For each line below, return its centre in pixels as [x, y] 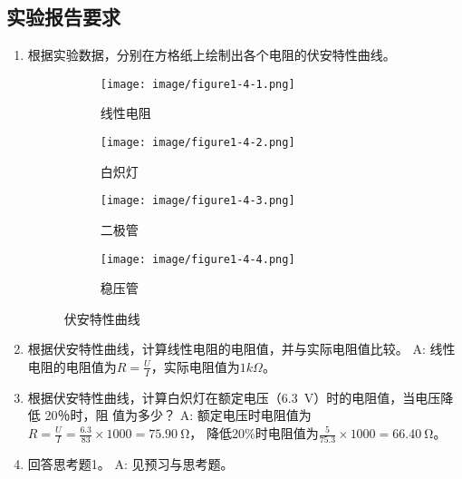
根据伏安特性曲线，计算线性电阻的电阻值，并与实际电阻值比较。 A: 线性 [241, 349]
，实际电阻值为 [195, 366]
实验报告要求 [63, 17]
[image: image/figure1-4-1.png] [197, 84]
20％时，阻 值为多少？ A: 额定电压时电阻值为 [178, 415]
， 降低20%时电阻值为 [254, 433]
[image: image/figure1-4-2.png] [197, 143]
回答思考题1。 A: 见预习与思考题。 [130, 464]
